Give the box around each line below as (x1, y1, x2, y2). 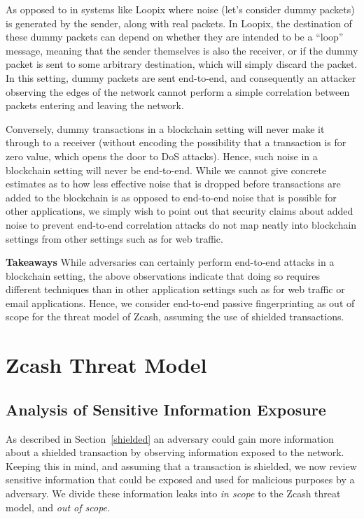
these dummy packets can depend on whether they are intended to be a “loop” (6, 29, 344, 44)
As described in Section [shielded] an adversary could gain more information (6, 431, 334, 446)
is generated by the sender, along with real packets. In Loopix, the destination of (6, 15, 352, 30)
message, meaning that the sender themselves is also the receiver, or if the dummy (6, 43, 358, 57)
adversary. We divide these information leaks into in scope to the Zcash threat (6, 486, 341, 501)
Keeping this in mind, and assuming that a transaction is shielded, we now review (6, 458, 357, 473)
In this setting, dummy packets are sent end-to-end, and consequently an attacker (6, 70, 356, 85)
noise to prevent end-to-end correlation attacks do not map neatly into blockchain (6, 217, 357, 232)
